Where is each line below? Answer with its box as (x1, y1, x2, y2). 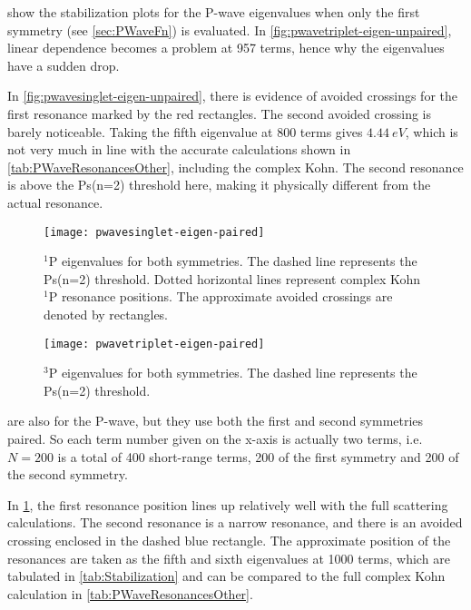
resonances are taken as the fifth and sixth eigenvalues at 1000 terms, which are (7, 548, 450, 567)
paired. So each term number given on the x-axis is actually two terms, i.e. (7, 429, 423, 448)
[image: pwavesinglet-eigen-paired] (44, 225, 265, 239)
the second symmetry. (7, 465, 128, 484)
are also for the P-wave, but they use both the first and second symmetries (7, 411, 424, 430)
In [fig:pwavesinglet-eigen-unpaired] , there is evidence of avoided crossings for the (7, 86, 457, 105)
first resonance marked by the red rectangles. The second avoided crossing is (7, 103, 431, 123)
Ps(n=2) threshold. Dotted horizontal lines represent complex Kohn (44, 269, 421, 288)
